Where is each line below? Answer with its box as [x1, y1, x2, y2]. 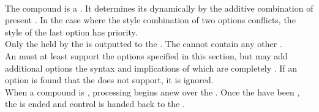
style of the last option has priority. [5, 25, 138, 38]
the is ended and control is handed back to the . [5, 97, 185, 110]
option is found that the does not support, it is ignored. [5, 73, 214, 86]
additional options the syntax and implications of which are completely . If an [5, 61, 298, 74]
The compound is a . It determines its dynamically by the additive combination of [5, 1, 313, 14]
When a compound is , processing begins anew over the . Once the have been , [5, 85, 300, 98]
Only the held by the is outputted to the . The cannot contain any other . [5, 37, 282, 50]
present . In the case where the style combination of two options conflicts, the [5, 13, 296, 26]
